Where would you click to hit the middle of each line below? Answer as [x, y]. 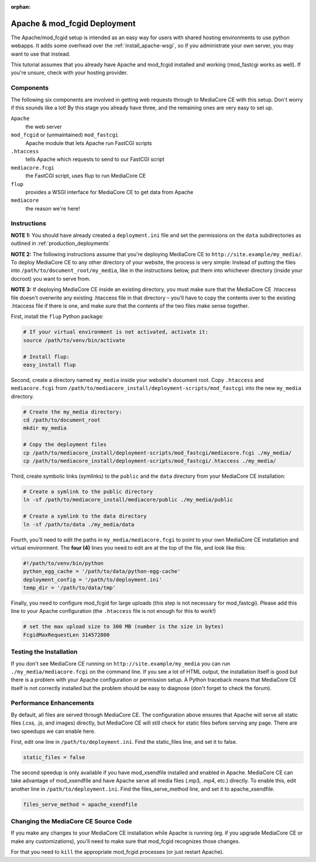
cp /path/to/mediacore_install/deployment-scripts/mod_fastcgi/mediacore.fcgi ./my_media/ [157, 453]
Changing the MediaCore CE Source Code [71, 822]
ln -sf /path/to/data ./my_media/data [79, 524]
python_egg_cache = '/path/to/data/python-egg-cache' [102, 571]
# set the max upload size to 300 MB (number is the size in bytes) [123, 627]
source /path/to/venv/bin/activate [74, 340]
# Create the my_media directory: [73, 412]
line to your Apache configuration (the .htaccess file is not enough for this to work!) [114, 611]
